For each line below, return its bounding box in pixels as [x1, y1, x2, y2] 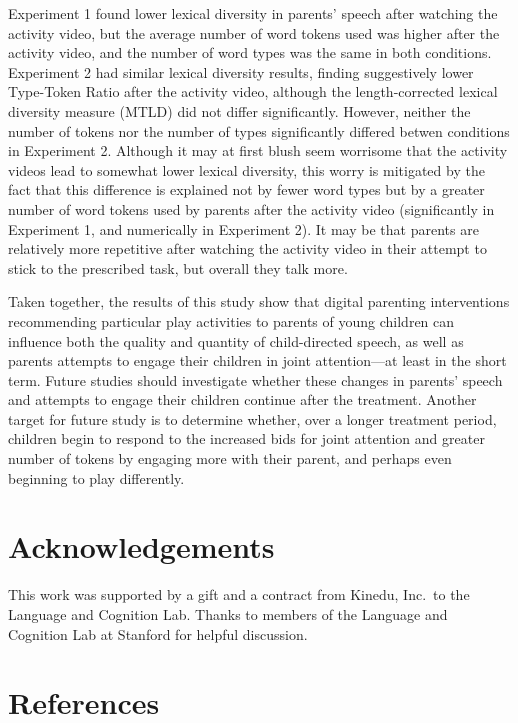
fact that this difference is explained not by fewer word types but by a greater [8, 179, 485, 200]
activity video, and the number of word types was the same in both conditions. [8, 42, 492, 63]
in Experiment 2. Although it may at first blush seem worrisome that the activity [8, 140, 508, 161]
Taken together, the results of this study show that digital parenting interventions [8, 291, 510, 312]
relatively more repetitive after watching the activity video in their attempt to [8, 238, 487, 259]
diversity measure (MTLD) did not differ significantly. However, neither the [8, 100, 471, 121]
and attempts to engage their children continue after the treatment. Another [8, 389, 477, 410]
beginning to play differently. [8, 467, 185, 488]
